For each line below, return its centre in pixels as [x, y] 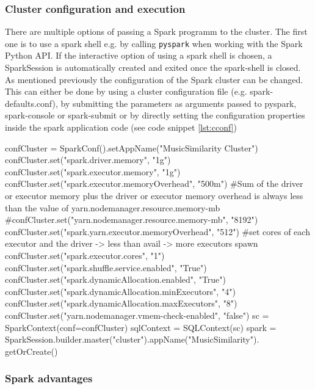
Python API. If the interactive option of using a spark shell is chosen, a [139, 55]
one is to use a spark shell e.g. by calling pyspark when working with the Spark [154, 43]
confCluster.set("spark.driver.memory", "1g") [88, 160]
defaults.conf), [31, 103]
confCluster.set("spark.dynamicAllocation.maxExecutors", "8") [121, 303]
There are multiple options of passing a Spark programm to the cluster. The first [156, 31]
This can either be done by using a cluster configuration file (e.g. [126, 91]
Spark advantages [49, 378]
